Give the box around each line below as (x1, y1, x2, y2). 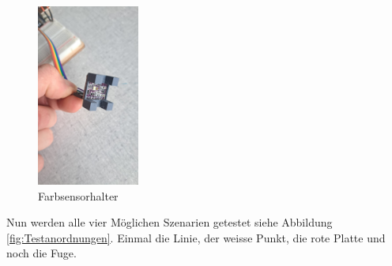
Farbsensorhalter (38, 187, 119, 204)
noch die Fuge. (6, 245, 77, 261)
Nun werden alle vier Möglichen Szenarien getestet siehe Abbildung (6, 214, 333, 230)
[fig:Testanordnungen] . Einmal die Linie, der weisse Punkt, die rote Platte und (6, 229, 386, 245)
